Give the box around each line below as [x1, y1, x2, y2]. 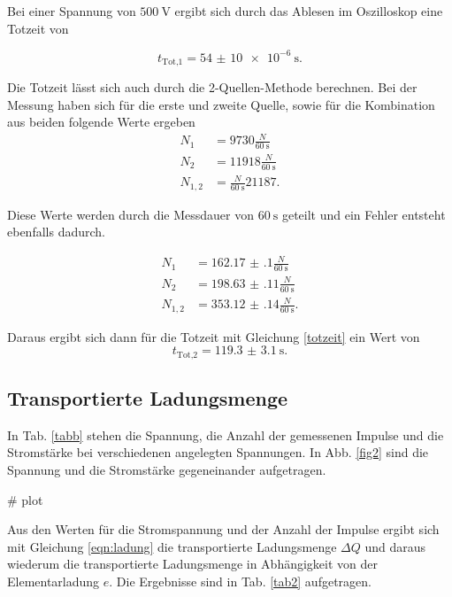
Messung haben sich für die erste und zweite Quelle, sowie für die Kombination [7, 95, 435, 113]
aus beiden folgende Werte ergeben [7, 112, 195, 131]
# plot [7, 490, 43, 508]
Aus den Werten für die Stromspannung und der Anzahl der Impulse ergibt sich [7, 520, 440, 539]
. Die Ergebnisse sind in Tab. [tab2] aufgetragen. [109, 572, 372, 591]
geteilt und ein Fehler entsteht [281, 205, 446, 223]
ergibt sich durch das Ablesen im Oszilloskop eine [174, 2, 443, 19]
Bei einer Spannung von [7, 2, 136, 19]
